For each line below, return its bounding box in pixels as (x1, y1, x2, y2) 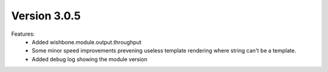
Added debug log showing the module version (32, 55, 148, 63)
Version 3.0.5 (11, 9, 81, 22)
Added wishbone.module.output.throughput (32, 38, 142, 45)
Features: (11, 30, 35, 38)
